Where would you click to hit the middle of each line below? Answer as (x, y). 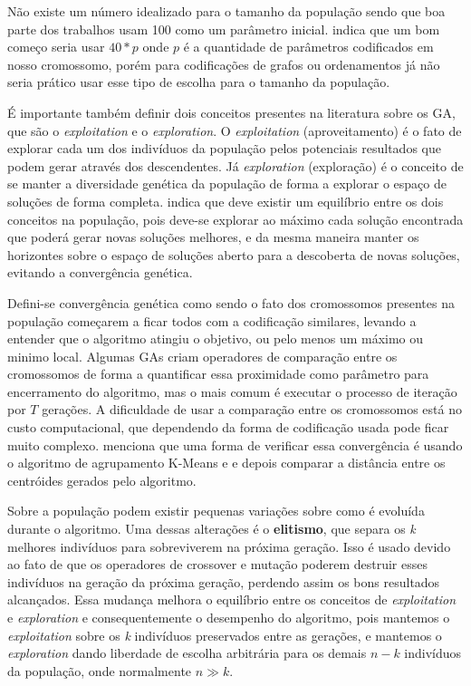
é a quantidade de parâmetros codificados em (308, 47)
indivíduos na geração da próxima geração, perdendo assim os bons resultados (224, 581)
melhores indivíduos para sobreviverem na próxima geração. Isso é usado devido (229, 546)
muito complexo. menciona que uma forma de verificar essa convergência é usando (235, 444)
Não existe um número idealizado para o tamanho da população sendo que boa (226, 11)
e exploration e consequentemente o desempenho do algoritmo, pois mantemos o (229, 617)
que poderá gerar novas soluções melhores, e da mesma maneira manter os (213, 237)
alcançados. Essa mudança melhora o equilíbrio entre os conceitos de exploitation (232, 599)
